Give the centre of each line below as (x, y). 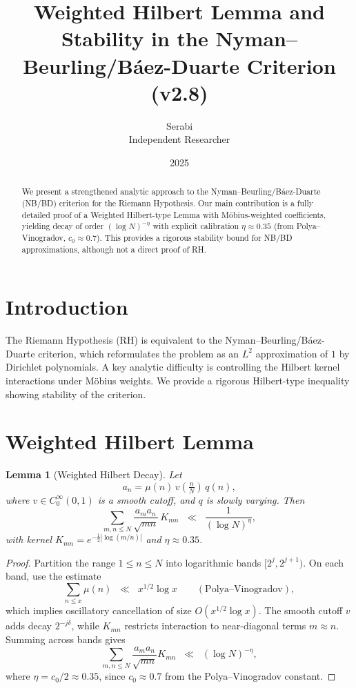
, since (112, 676)
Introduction (67, 307)
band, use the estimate (53, 576)
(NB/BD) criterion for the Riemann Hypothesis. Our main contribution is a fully (167, 203)
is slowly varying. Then (255, 499)
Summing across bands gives (66, 639)
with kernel (29, 539)
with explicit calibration (196, 226)
